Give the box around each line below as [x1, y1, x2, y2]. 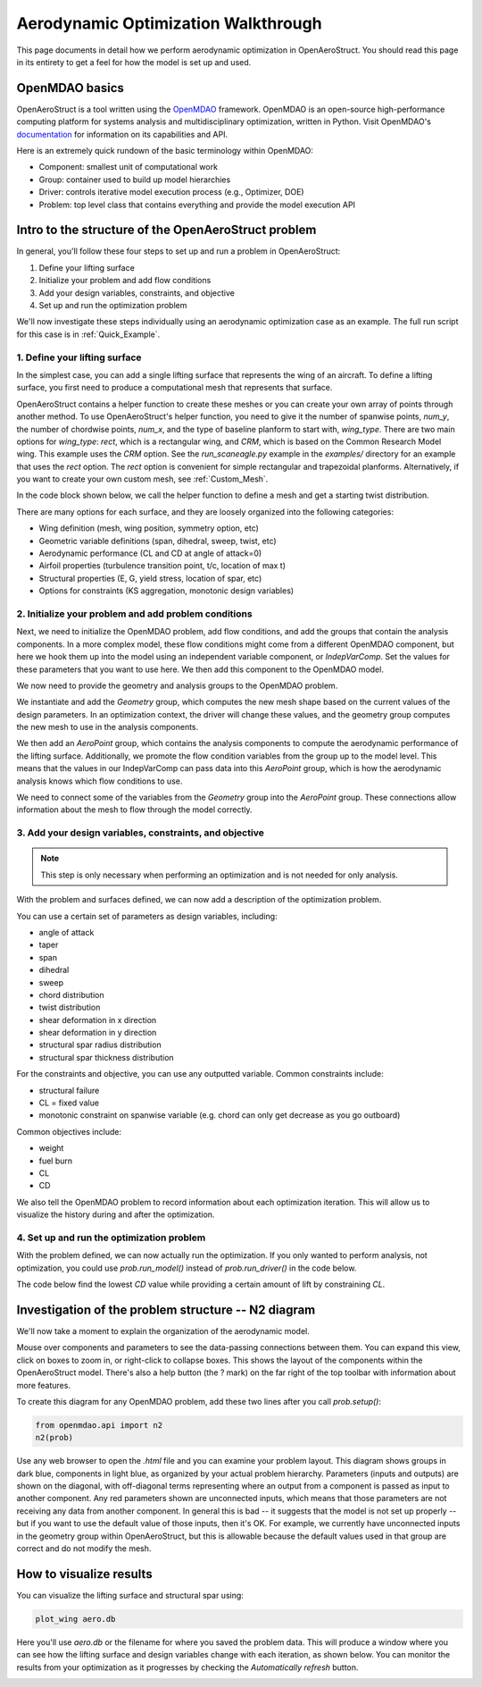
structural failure [38, 1085, 100, 1095]
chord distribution [38, 989, 104, 1000]
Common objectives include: [16, 1126, 122, 1137]
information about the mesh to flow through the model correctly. [16, 804, 253, 815]
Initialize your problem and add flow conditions [38, 275, 212, 286]
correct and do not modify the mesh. [16, 1543, 152, 1554]
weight [38, 1143, 64, 1154]
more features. [16, 1380, 71, 1390]
